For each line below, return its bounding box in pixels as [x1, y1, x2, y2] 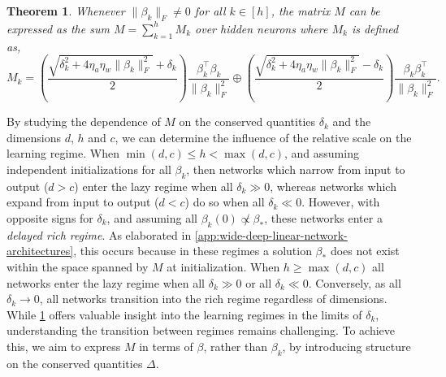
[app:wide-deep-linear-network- [194, 226, 348, 243]
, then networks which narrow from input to [186, 161, 405, 177]
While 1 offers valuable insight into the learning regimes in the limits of [6, 305, 362, 323]
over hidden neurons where [195, 19, 328, 37]
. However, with [301, 193, 380, 210]
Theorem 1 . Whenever [6, 2, 125, 19]
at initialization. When [167, 258, 280, 275]
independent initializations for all [6, 161, 171, 177]
